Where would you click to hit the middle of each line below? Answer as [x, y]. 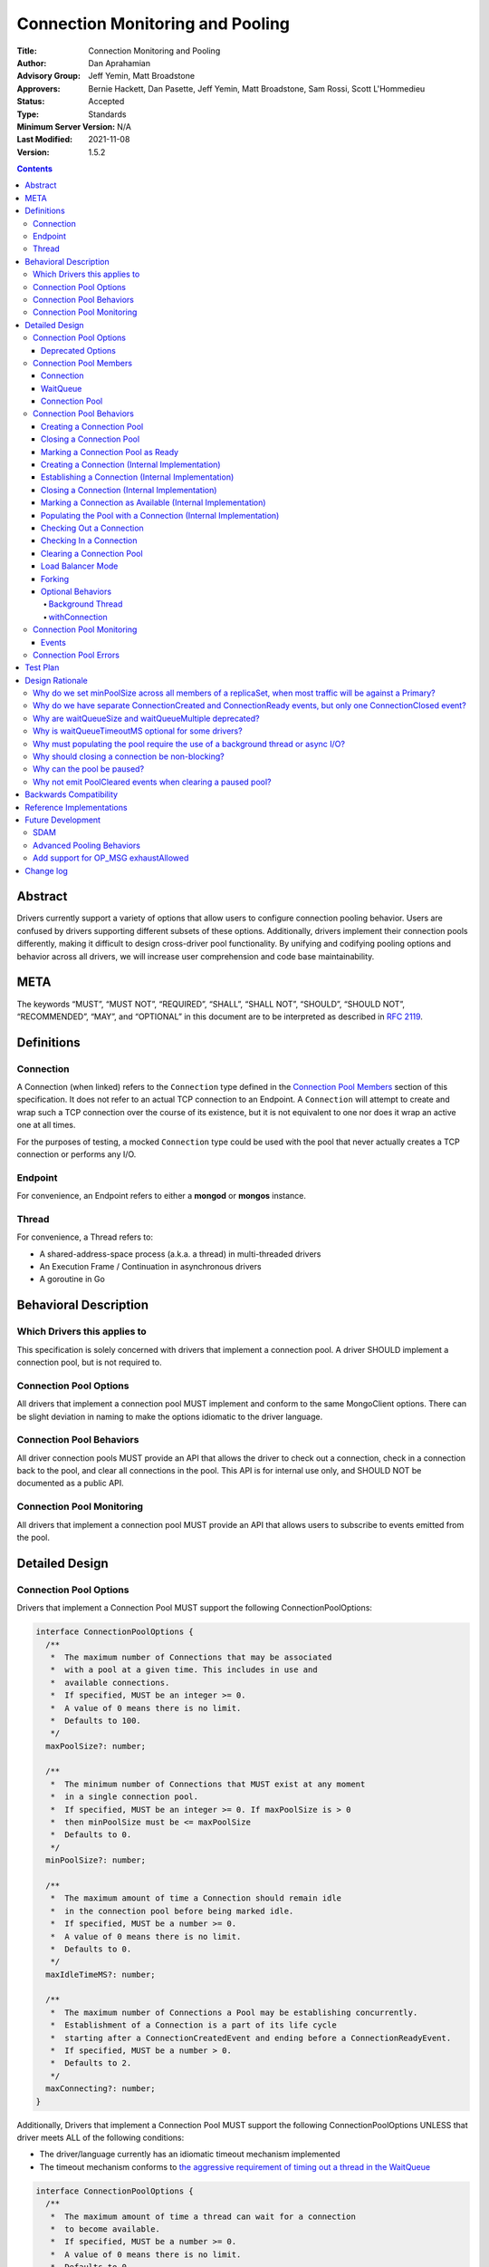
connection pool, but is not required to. [89, 1362]
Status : [31, 102]
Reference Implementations [76, 807]
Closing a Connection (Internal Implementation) [129, 490]
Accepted [106, 102]
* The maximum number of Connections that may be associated [191, 1657]
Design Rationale [56, 680]
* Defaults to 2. [91, 2063]
